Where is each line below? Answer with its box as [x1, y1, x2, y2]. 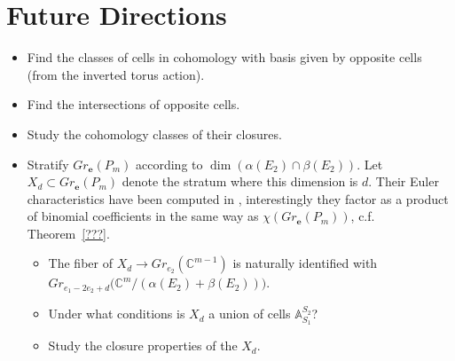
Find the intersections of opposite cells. [27, 95, 240, 114]
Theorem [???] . [27, 224, 110, 242]
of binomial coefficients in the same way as [27, 207, 259, 225]
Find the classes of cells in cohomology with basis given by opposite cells [27, 48, 422, 67]
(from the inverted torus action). [27, 65, 205, 83]
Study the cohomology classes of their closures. [27, 124, 282, 143]
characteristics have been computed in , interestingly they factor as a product [27, 189, 449, 208]
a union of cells [208, 304, 291, 323]
